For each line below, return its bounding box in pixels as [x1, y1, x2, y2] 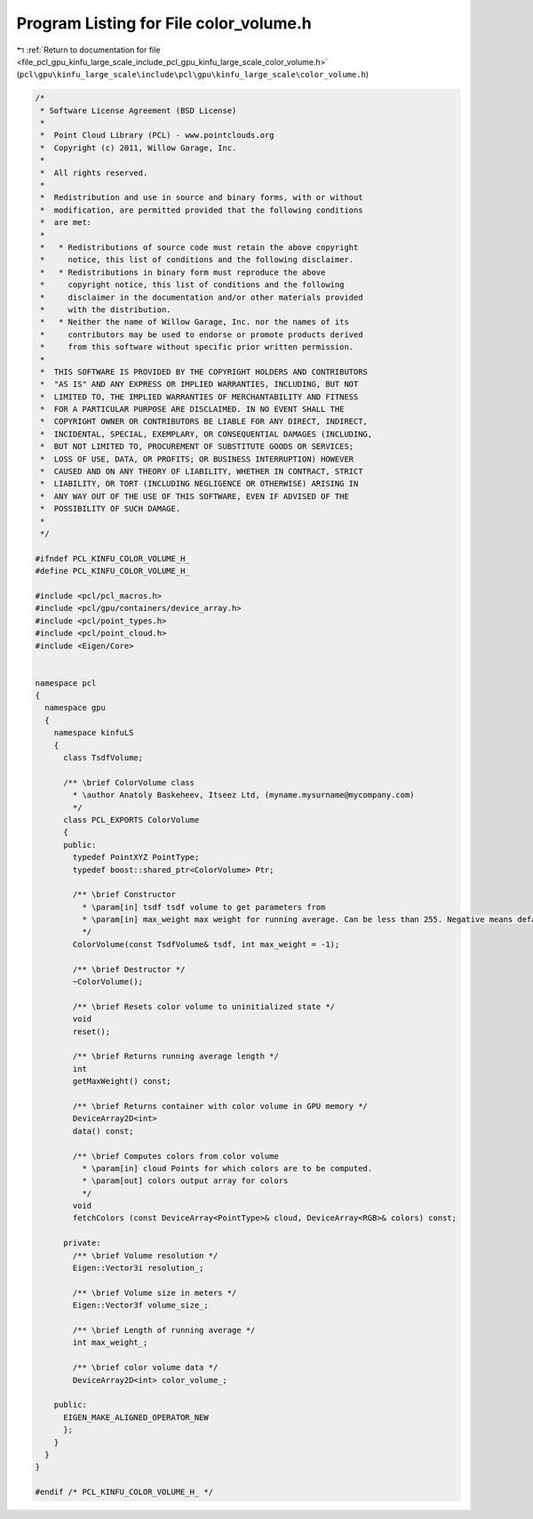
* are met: [40, 218, 92, 228]
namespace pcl [35, 678, 97, 688]
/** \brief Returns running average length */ [72, 1051, 279, 1062]
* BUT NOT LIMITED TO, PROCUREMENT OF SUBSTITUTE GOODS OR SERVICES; [40, 441, 354, 452]
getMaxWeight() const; [72, 1076, 172, 1087]
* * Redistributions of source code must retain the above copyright [40, 243, 359, 253]
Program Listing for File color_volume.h [16, 13, 312, 33]
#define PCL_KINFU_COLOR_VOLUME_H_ [35, 566, 190, 576]
